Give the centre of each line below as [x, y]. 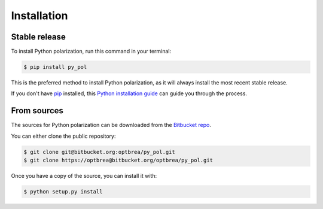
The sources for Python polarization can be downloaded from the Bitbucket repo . [111, 125]
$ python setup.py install [63, 192]
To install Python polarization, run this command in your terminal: [91, 52]
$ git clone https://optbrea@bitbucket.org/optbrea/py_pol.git [118, 160]
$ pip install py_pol [55, 67]
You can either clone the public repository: [63, 136]
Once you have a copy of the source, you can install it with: [84, 176]
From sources [37, 111]
